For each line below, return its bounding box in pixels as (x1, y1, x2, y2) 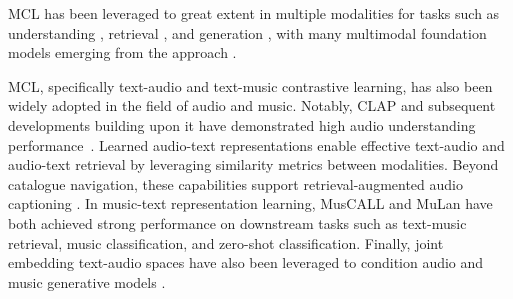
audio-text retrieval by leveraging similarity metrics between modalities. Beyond (8, 154, 499, 175)
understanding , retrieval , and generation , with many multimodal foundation (8, 22, 487, 43)
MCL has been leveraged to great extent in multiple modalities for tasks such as (8, 3, 500, 23)
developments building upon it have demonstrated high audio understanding (8, 114, 476, 135)
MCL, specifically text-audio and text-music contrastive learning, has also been (8, 75, 493, 96)
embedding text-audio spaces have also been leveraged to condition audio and (8, 252, 484, 273)
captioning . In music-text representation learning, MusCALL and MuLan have (8, 193, 493, 214)
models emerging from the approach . (8, 42, 237, 63)
